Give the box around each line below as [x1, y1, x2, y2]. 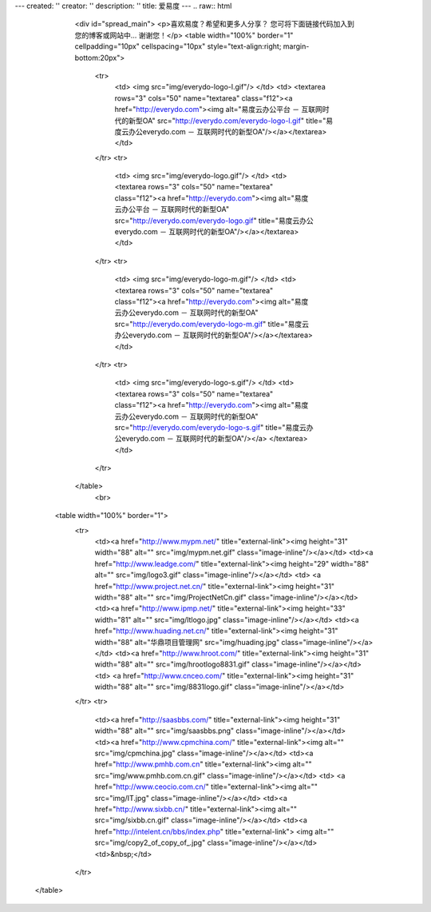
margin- [283, 42, 310, 51]
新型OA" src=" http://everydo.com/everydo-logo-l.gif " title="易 [128, 116, 334, 125]
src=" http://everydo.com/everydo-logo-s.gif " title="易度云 [114, 422, 307, 432]
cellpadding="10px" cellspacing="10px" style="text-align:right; [74, 42, 282, 51]
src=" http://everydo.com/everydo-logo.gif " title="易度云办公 [114, 216, 314, 225]
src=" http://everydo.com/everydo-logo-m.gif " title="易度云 [114, 319, 309, 329]
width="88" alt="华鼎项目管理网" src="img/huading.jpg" [94, 637, 280, 647]
